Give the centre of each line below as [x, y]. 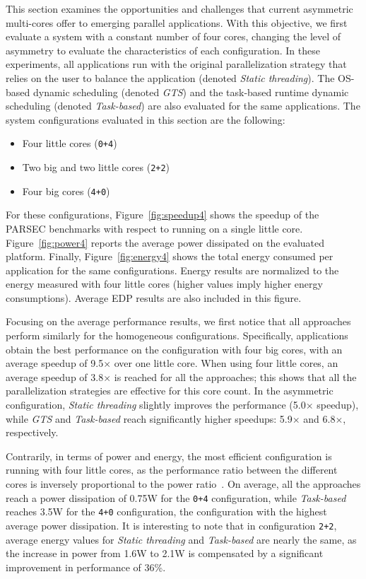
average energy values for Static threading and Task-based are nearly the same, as [181, 539]
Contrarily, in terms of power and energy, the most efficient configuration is [169, 456]
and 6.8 [319, 418]
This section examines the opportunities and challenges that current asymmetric [179, 8]
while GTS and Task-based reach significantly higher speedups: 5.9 [149, 418]
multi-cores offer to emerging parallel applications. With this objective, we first [177, 22]
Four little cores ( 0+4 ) [70, 143]
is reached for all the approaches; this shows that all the [235, 376]
